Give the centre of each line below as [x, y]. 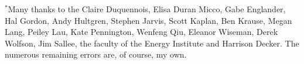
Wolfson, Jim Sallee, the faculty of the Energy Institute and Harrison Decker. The [152, 43]
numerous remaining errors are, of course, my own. [96, 54]
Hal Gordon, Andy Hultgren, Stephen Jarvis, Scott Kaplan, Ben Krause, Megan [148, 20]
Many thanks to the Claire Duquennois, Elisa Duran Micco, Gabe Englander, [147, 9]
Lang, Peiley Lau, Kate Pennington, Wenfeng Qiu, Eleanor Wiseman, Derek [141, 32]
